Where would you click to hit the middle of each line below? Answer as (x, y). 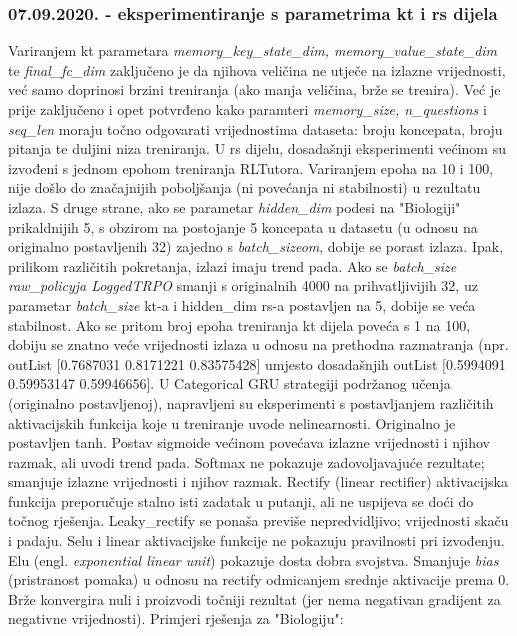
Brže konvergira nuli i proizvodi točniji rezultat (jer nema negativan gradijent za (254, 598)
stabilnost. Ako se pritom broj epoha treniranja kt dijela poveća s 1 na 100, (239, 324)
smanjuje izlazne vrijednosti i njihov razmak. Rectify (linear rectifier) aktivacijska (258, 481)
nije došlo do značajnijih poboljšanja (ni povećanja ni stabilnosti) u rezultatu (244, 187)
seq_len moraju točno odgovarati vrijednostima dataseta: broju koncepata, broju (255, 128)
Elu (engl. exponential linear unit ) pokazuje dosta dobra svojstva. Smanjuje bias (253, 559)
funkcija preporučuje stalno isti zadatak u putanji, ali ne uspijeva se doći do (241, 500)
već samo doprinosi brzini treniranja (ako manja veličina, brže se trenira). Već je (254, 89)
